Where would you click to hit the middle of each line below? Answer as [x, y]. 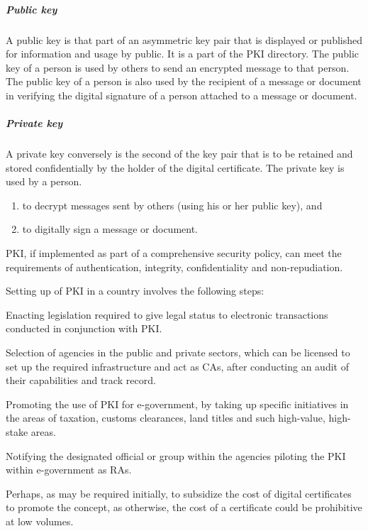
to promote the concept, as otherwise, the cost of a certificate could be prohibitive [184, 507]
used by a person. [44, 181]
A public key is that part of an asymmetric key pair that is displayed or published [184, 39]
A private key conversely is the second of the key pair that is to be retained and [179, 154]
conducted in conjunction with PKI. [84, 328]
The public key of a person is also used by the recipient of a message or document [184, 81]
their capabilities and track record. [81, 380]
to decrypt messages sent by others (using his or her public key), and [172, 205]
